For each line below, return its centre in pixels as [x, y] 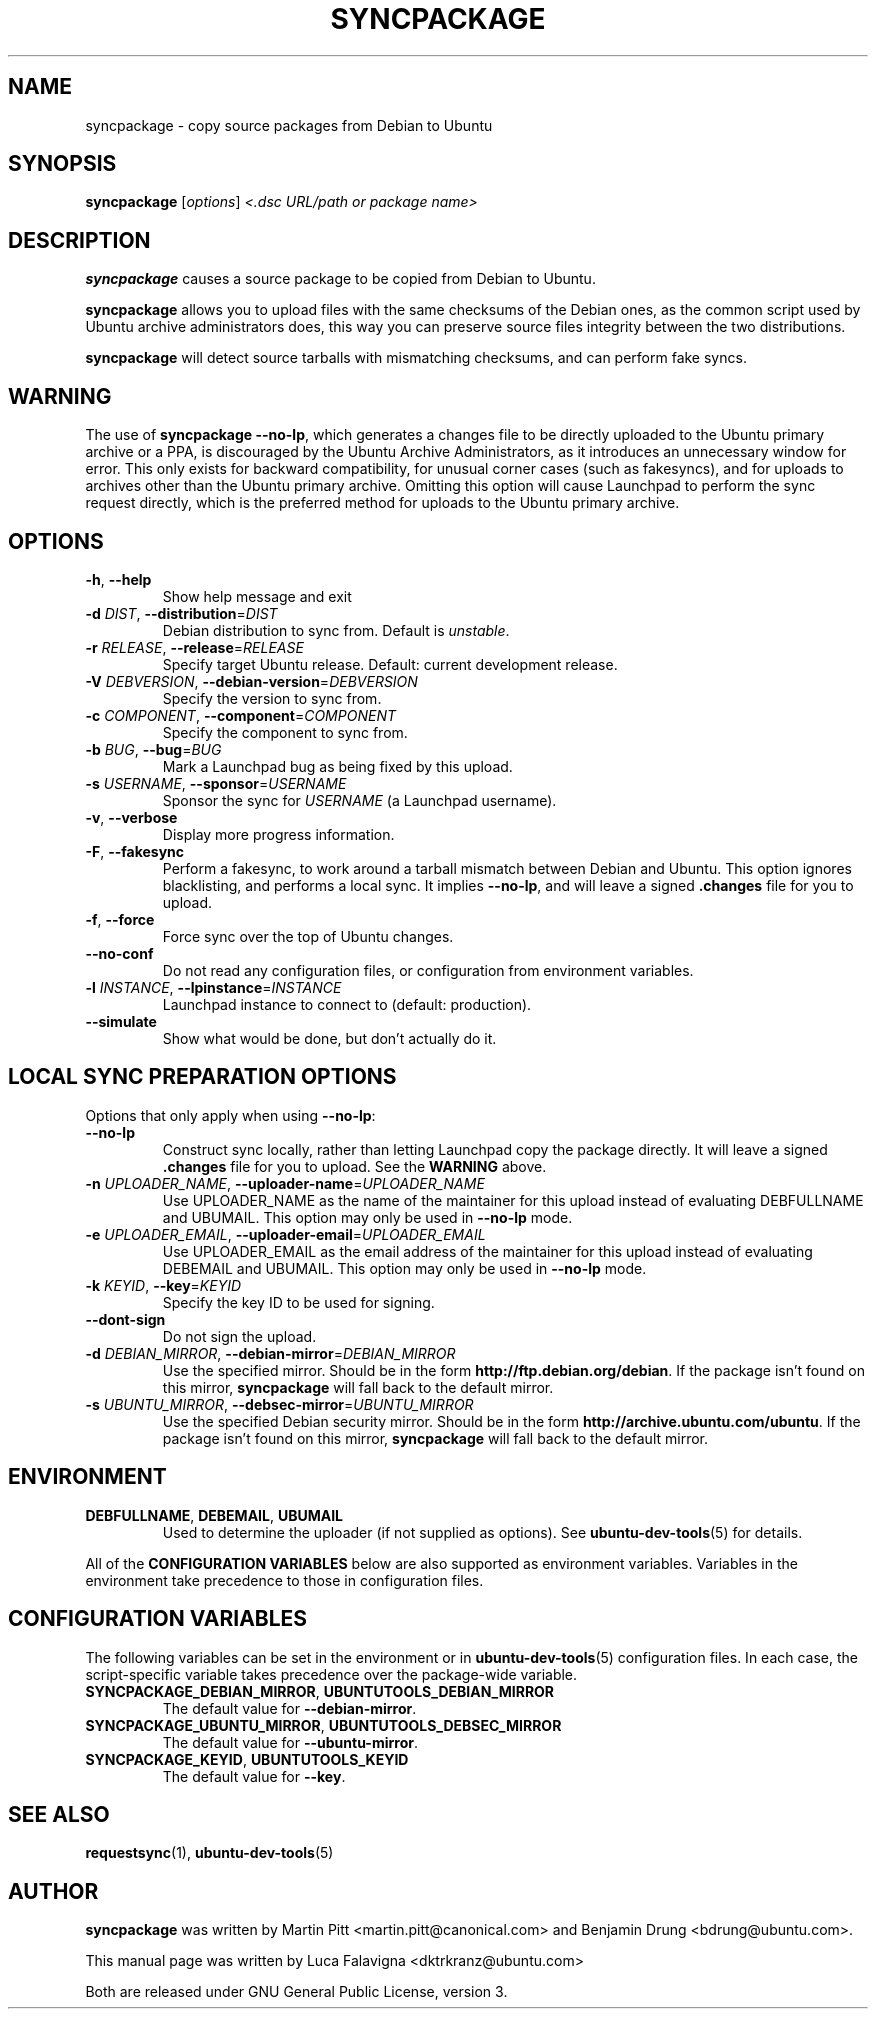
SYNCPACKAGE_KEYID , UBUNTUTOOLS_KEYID [247, 1759]
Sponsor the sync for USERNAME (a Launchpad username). [359, 800]
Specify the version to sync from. [272, 698]
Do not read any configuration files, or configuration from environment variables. [428, 970]
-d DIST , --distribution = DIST [181, 613]
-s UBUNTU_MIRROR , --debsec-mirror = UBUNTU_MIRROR [279, 1404]
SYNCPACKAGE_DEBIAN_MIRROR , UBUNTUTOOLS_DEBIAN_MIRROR [320, 1691]
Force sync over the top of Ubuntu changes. [308, 936]
